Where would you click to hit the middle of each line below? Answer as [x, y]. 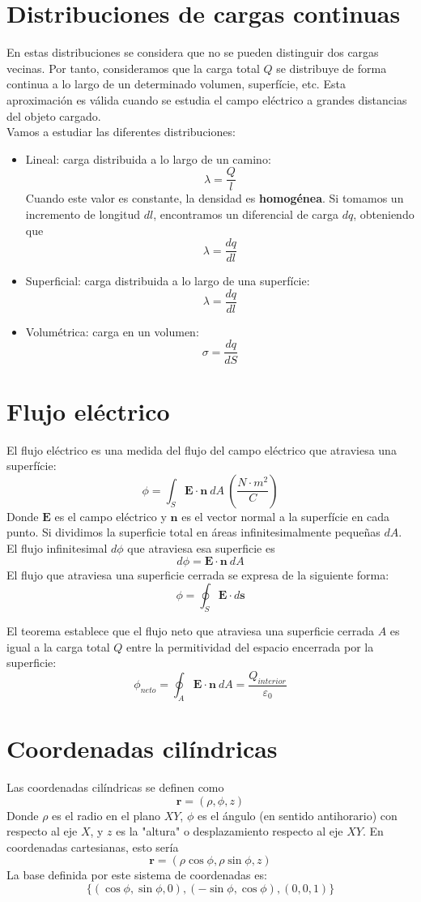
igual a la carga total [58, 646]
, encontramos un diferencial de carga [246, 214]
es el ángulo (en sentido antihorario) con [297, 815]
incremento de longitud [83, 214]
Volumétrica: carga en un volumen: [112, 331]
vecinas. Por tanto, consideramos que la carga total [133, 68]
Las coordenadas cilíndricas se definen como [115, 787]
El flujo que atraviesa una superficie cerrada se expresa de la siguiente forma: [198, 574]
